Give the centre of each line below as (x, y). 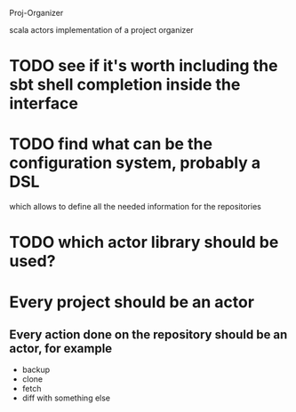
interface (44, 103)
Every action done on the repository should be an (148, 334)
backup (36, 370)
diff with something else (66, 398)
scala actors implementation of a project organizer (101, 30)
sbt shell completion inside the (125, 85)
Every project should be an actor (132, 302)
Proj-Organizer (36, 13)
